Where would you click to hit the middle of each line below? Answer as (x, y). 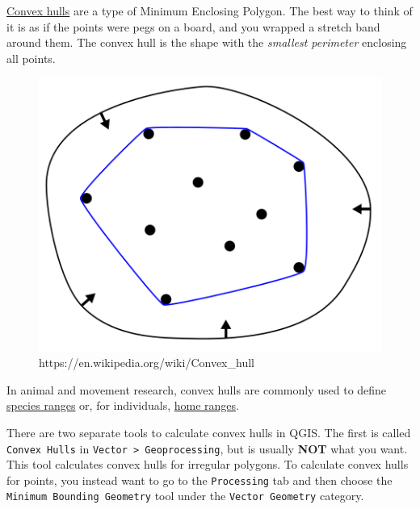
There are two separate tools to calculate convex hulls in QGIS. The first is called (209, 432)
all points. (31, 58)
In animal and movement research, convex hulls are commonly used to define (197, 389)
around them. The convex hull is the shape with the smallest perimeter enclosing (207, 42)
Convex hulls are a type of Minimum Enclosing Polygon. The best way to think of (210, 10)
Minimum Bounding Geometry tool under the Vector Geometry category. (185, 496)
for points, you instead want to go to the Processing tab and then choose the (199, 480)
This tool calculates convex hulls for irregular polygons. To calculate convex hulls (208, 464)
